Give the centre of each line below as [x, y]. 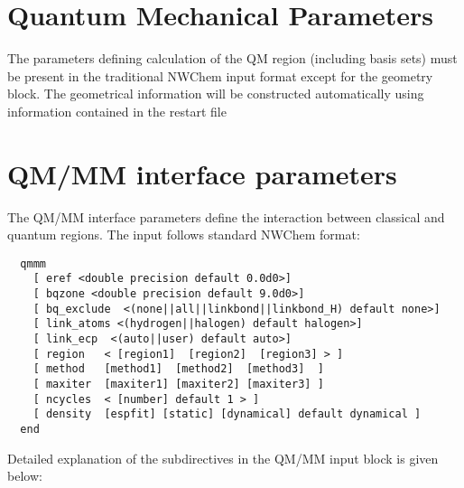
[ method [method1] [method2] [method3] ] [178, 369]
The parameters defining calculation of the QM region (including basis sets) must [232, 58]
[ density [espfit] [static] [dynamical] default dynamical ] [227, 414]
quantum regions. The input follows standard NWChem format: [184, 235]
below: [25, 476]
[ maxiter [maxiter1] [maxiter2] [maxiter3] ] [178, 385]
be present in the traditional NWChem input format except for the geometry [220, 75]
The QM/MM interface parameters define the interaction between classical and [226, 216]
